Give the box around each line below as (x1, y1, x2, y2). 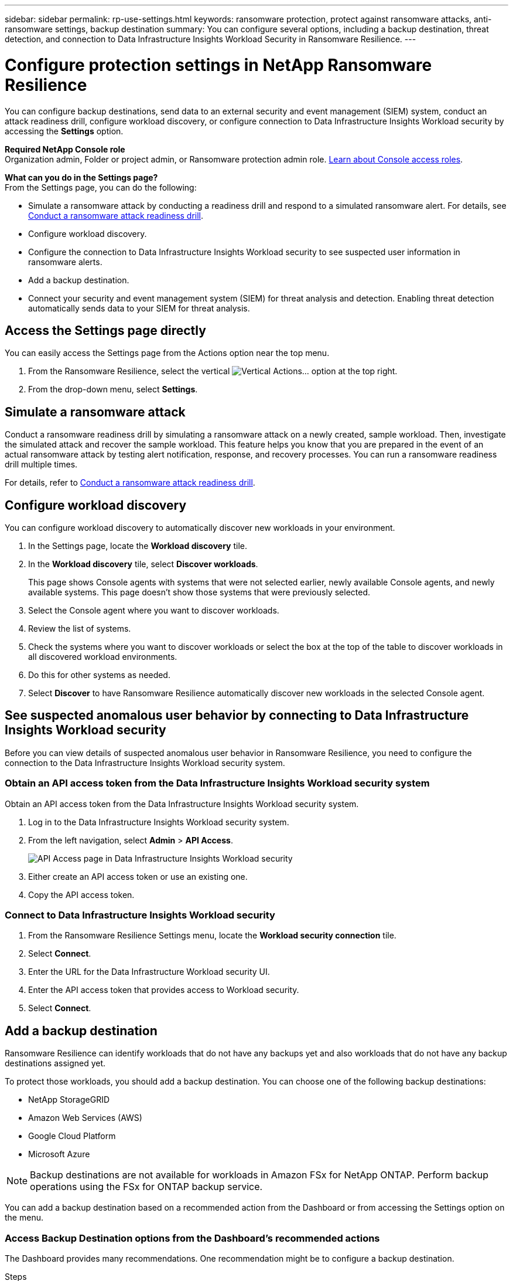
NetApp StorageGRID (28, 1094, 110, 1105)
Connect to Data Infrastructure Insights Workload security (5, 909, 275, 921)
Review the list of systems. (28, 623, 131, 634)
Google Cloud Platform (28, 1131, 116, 1141)
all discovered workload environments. (28, 652, 177, 662)
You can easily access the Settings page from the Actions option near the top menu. (5, 348, 330, 358)
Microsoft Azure (28, 1149, 90, 1160)
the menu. (5, 1212, 43, 1223)
